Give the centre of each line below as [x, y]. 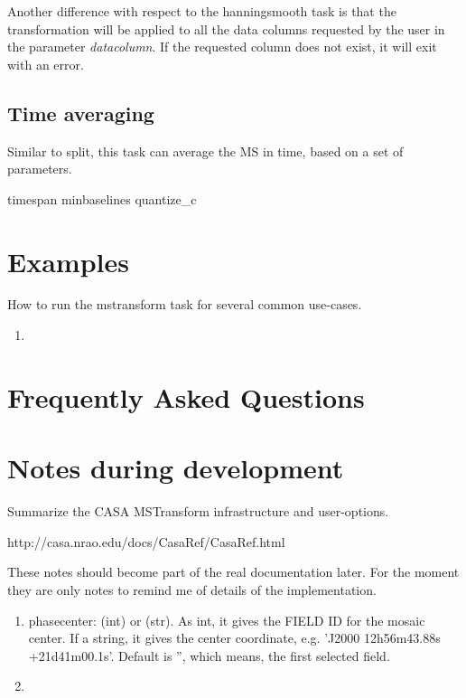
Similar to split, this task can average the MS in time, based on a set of [205, 151]
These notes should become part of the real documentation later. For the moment [233, 572]
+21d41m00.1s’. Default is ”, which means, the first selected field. [209, 655]
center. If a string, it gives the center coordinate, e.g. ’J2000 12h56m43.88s [234, 638]
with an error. [46, 64]
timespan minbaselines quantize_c [102, 198]
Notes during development [176, 468]
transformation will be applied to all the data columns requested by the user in [226, 28]
